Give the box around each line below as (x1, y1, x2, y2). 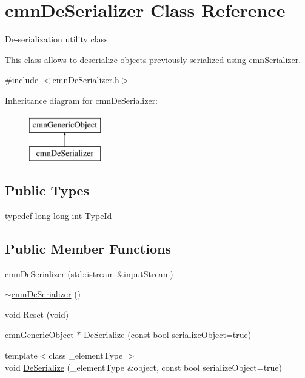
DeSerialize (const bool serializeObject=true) (84, 328, 252, 341)
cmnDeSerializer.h (52, 73, 119, 86)
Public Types (5, 181, 90, 200)
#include (5, 73, 39, 86)
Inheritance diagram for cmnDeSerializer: (5, 93, 158, 106)
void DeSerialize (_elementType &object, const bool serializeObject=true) (5, 360, 283, 373)
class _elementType (49, 349, 123, 362)
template (5, 349, 38, 362)
